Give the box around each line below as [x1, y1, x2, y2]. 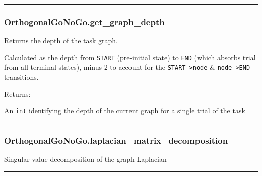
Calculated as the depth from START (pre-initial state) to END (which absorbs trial [4, 52, 256, 62]
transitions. [4, 72, 39, 82]
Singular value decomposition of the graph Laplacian [4, 154, 167, 164]
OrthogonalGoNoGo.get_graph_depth [4, 15, 165, 28]
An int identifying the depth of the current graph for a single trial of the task [4, 105, 245, 116]
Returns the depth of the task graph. [4, 35, 118, 46]
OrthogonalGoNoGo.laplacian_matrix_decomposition [4, 134, 228, 146]
